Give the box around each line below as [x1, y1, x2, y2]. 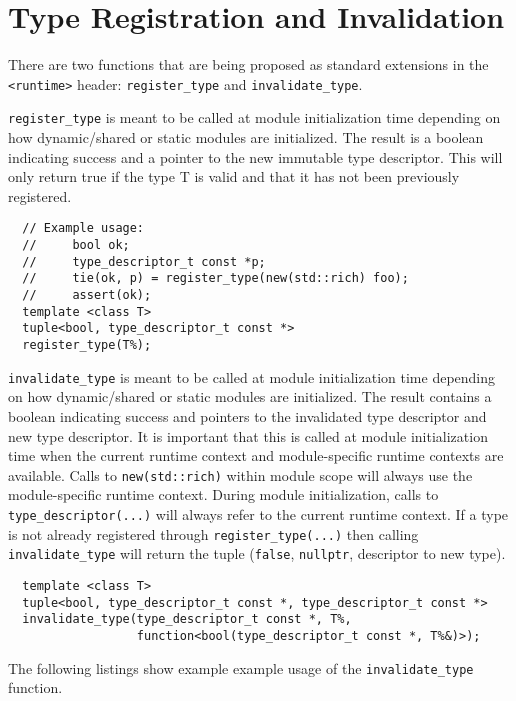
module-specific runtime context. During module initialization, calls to [8, 484, 439, 505]
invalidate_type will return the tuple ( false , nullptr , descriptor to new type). [8, 543, 506, 564]
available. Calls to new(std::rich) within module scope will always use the [8, 464, 473, 485]
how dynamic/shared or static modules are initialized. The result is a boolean [8, 127, 484, 148]
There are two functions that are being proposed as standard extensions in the [8, 54, 489, 75]
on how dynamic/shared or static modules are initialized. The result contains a [8, 386, 492, 407]
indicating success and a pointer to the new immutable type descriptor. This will [8, 146, 503, 167]
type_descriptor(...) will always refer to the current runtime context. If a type [8, 503, 509, 524]
